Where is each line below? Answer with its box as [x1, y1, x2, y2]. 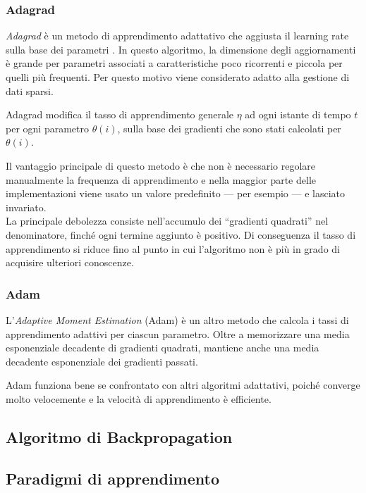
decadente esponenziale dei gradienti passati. [6, 354, 198, 368]
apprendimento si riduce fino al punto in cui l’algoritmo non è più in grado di [6, 241, 340, 256]
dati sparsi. [6, 83, 54, 98]
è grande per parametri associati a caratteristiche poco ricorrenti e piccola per [6, 56, 343, 70]
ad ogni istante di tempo [245, 107, 351, 122]
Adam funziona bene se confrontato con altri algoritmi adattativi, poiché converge [6, 377, 360, 392]
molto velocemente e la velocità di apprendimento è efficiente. [6, 391, 272, 406]
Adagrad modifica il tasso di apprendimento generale [6, 107, 234, 122]
